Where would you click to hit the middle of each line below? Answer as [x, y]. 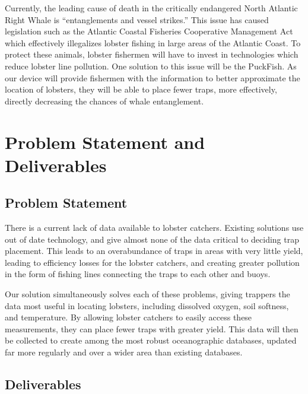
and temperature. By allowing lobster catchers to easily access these [128, 317]
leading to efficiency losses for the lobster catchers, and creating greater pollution [152, 262]
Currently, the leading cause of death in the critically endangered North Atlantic [151, 8]
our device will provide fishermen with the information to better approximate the [153, 77]
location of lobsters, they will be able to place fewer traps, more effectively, [141, 89]
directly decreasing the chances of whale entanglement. [104, 101]
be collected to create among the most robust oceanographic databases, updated [151, 340]
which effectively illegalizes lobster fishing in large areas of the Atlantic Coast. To [153, 42]
